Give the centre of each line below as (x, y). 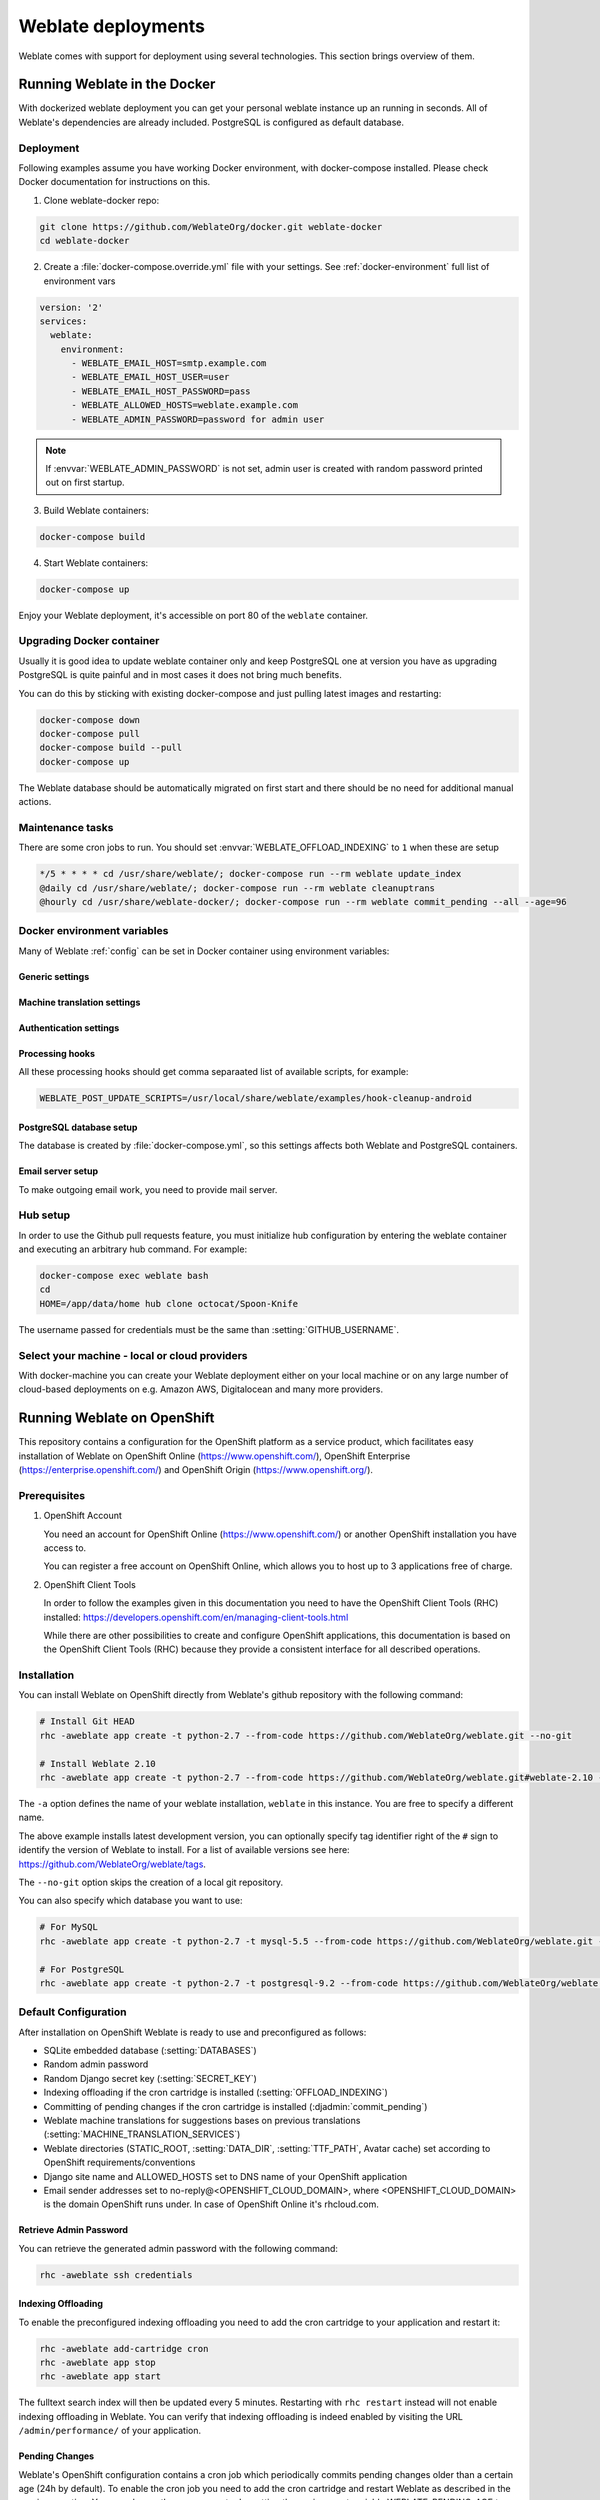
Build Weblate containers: (96, 510)
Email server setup (58, 1171)
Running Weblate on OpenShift (116, 1418)
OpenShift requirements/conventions (119, 2162)
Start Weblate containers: (96, 562)
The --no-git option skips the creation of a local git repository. (151, 1882)
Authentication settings (69, 1027)
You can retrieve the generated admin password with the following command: (178, 2248)
